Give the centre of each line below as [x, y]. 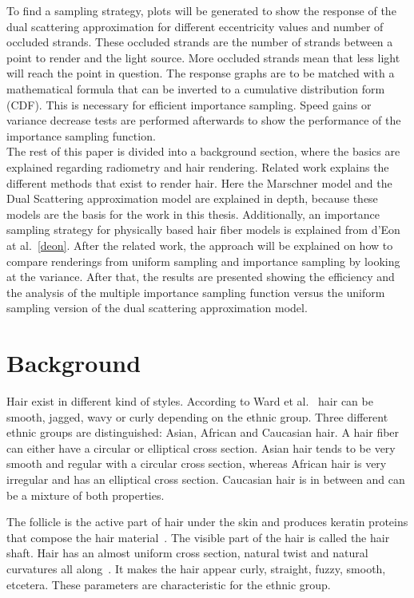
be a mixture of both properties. [86, 495]
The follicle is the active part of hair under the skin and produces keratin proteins [207, 522]
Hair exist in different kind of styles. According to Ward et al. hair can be [190, 401]
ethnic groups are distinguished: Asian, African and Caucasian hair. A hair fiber [203, 432]
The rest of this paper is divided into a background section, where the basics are [203, 151]
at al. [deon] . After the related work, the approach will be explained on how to [200, 245]
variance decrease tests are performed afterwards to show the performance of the [204, 120]
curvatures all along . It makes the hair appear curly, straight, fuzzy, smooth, [196, 568]
